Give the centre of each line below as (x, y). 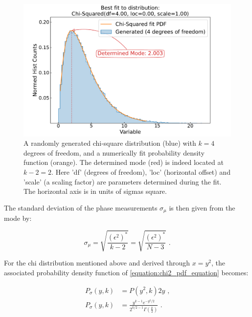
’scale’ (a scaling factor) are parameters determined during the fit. (123, 181)
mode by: (18, 218)
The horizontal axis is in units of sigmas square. (95, 191)
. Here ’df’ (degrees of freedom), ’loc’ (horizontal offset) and (141, 172)
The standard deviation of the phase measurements (81, 207)
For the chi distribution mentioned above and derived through (97, 263)
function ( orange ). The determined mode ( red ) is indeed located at (124, 162)
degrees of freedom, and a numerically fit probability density (114, 152)
